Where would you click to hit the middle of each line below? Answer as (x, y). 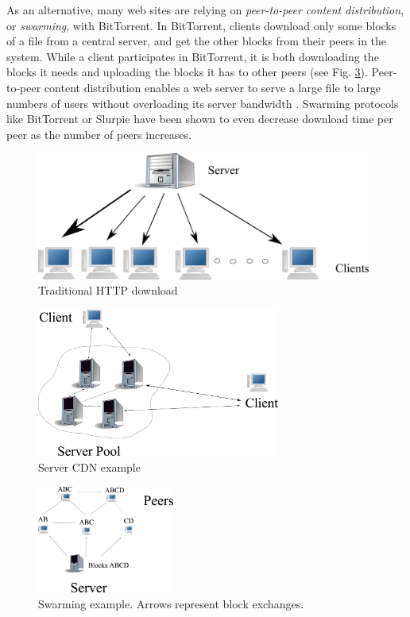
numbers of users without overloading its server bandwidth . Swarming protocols (203, 103)
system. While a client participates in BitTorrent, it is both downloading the (193, 56)
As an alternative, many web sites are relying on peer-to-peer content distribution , (205, 10)
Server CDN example (89, 467)
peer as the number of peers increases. (99, 134)
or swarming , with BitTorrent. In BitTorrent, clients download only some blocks (201, 25)
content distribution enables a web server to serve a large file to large (213, 87)
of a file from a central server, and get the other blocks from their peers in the (197, 41)
